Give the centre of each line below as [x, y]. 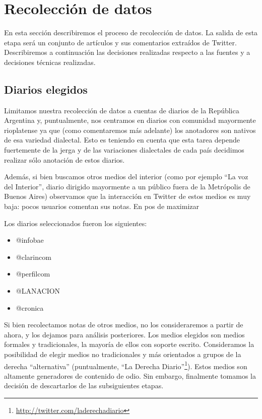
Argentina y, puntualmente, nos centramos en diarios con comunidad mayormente [130, 120]
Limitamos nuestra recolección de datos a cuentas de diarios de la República [122, 110]
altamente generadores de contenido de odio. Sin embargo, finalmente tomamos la [130, 375]
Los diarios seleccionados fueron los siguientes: [76, 223]
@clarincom [34, 257]
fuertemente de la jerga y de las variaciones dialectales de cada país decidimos [124, 150]
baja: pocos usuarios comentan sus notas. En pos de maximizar [102, 206]
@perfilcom [33, 274]
